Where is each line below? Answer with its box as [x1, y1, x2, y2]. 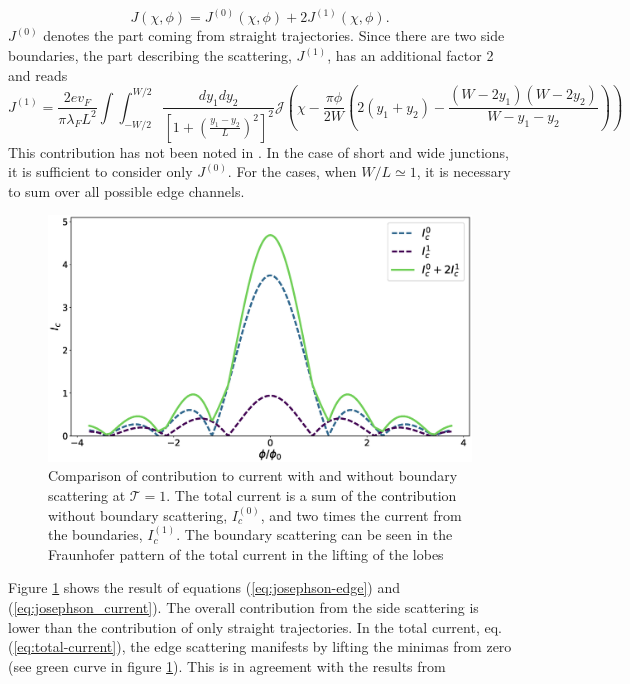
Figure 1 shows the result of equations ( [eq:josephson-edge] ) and [8, 577, 400, 598]
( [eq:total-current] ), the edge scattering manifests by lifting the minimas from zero [8, 636, 512, 657]
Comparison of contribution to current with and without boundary [48, 465, 458, 486]
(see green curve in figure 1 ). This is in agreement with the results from [8, 655, 446, 676]
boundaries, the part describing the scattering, [8, 45, 292, 66]
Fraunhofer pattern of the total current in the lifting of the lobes [48, 543, 444, 564]
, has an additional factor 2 [327, 45, 494, 66]
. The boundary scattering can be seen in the [176, 524, 453, 545]
